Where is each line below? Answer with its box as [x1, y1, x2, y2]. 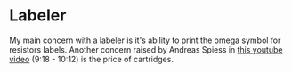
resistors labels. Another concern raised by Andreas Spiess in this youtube [9, 44, 283, 54]
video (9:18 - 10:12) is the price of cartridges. [9, 53, 174, 64]
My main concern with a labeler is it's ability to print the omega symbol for [9, 35, 281, 45]
